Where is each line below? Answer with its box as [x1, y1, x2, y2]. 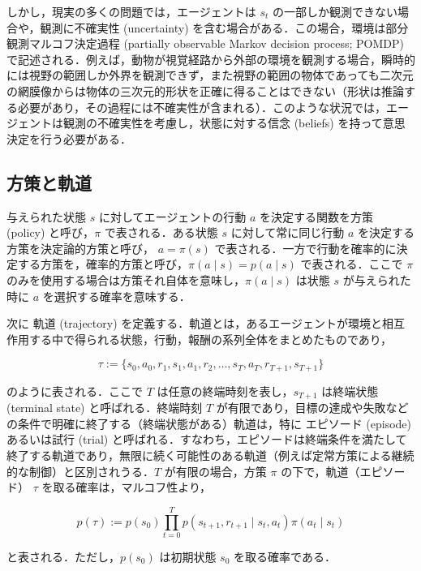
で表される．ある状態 [104, 224, 218, 241]
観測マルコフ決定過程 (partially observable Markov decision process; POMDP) [6, 35, 405, 52]
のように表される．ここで [6, 382, 143, 399]
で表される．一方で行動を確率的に [214, 239, 397, 256]
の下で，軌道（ [281, 462, 360, 479]
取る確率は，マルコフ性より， [53, 479, 211, 496]
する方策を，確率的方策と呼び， [17, 255, 188, 273]
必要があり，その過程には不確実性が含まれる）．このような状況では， [17, 98, 387, 115]
